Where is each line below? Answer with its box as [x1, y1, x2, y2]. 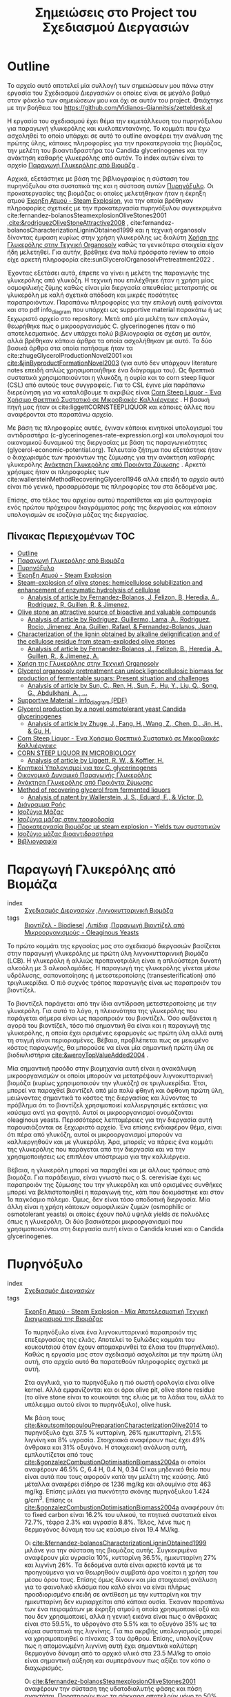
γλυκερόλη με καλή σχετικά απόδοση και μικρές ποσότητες [7, 291, 179, 299]
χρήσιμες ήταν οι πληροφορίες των [7, 467, 110, 475]
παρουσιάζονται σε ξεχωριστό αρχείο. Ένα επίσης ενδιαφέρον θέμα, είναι [7, 1123, 223, 1132]
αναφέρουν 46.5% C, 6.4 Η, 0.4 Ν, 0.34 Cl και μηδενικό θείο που [24, 1465, 211, 1473]
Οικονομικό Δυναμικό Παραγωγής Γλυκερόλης [17, 771, 152, 779]
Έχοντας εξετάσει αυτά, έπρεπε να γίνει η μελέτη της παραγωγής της [7, 269, 210, 277]
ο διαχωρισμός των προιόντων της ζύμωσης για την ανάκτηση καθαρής [7, 453, 215, 461]
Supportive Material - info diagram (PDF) [17, 696, 128, 706]
